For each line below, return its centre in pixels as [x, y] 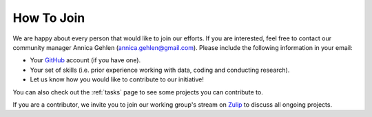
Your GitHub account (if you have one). [85, 60]
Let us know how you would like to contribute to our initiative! [117, 79]
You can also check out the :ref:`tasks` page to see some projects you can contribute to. [138, 92]
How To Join [49, 18]
